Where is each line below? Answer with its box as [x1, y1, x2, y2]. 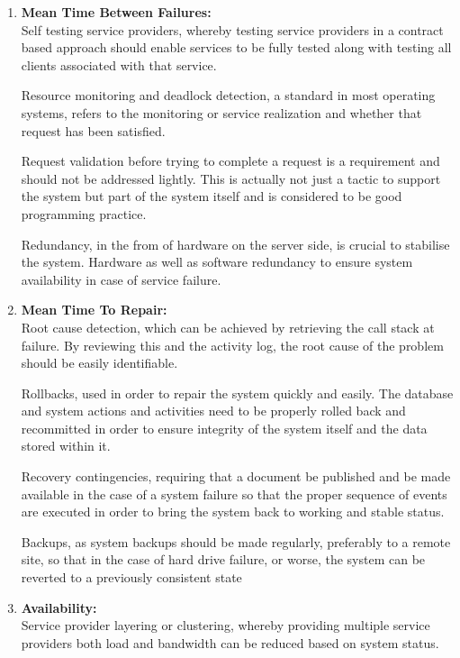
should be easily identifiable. [21, 353, 178, 372]
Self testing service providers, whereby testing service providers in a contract [21, 20, 444, 39]
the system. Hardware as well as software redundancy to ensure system [21, 252, 413, 271]
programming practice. [21, 204, 147, 223]
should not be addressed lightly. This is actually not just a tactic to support [21, 169, 441, 187]
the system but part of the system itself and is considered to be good [21, 187, 402, 206]
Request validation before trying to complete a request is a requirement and [21, 151, 440, 170]
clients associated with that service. [21, 55, 217, 74]
